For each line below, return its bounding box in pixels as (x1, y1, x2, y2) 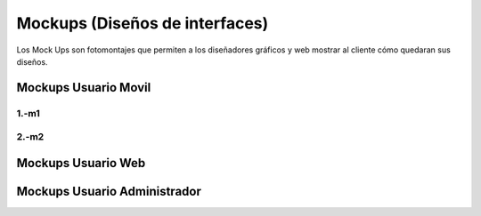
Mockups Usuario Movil (16, 80, 151, 95)
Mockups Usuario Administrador (16, 183, 202, 199)
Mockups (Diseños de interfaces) (16, 13, 269, 33)
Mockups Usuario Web (16, 156, 146, 171)
